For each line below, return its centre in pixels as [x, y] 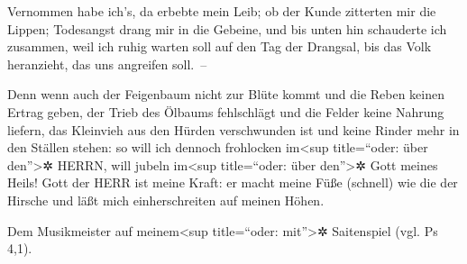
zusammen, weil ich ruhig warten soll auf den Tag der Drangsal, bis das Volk [220, 46]
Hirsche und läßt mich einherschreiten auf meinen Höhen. [166, 200]
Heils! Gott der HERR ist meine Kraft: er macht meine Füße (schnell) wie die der [233, 182]
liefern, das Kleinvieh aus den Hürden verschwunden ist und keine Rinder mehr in [233, 129]
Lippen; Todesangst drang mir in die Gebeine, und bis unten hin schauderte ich [227, 28]
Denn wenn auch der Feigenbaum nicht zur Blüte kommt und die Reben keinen [226, 94]
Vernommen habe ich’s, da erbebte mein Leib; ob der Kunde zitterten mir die [222, 11]
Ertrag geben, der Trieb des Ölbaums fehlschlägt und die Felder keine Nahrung [226, 111]
